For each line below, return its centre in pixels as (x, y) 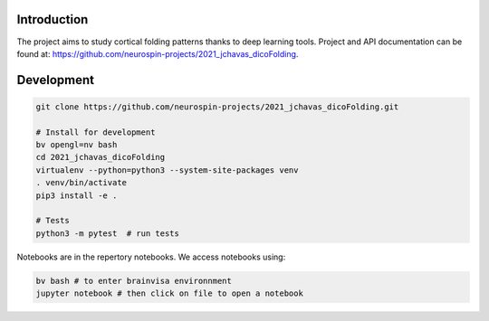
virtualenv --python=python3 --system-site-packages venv (167, 170)
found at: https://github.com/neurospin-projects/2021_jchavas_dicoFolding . (158, 53)
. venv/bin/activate (81, 183)
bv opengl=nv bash (77, 145)
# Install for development (96, 132)
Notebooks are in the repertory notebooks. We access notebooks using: (151, 257)
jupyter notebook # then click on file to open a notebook (169, 293)
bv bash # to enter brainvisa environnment (134, 281)
